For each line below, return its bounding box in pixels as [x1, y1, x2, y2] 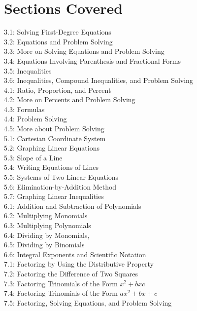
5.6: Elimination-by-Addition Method [4, 181, 117, 192]
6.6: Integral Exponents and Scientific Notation [4, 249, 146, 259]
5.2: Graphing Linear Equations [4, 143, 99, 153]
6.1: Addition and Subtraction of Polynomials [4, 200, 141, 211]
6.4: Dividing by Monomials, [4, 230, 90, 240]
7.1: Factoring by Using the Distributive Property [4, 259, 154, 269]
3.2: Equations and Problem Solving [4, 36, 113, 46]
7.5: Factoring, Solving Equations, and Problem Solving [4, 297, 172, 308]
